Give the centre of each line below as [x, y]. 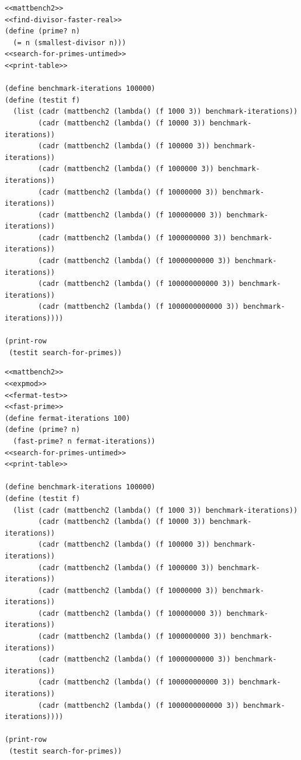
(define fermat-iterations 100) [68, 418]
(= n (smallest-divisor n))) [70, 42]
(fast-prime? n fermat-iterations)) [84, 441]
